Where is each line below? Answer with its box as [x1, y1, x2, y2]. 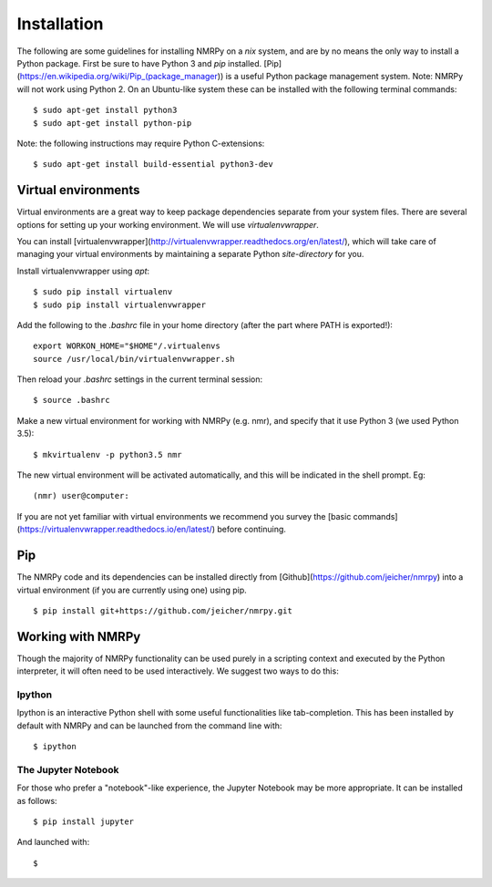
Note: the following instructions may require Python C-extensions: [16, 138, 265, 149]
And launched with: [16, 837, 90, 848]
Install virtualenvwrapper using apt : [16, 265, 150, 276]
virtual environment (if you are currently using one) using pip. [16, 584, 248, 595]
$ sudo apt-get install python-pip [33, 118, 192, 128]
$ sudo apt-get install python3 [33, 105, 178, 116]
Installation [16, 14, 104, 34]
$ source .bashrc [33, 395, 110, 406]
